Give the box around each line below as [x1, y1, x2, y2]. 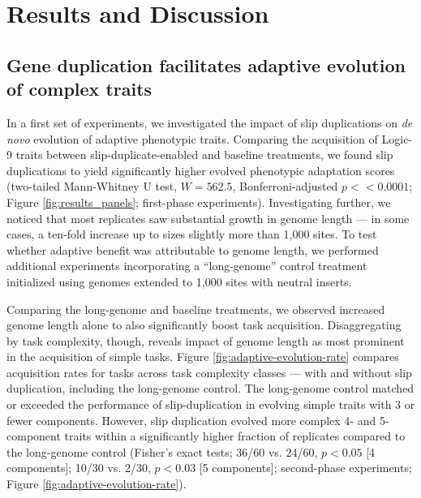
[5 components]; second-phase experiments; [199, 459, 412, 476]
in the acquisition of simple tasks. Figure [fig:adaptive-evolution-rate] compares [6, 348, 399, 365]
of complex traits [6, 76, 153, 101]
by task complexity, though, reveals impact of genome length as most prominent [6, 332, 405, 349]
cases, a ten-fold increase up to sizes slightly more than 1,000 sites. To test [6, 225, 377, 243]
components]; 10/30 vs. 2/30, [6, 459, 151, 476]
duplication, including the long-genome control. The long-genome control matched [6, 380, 415, 397]
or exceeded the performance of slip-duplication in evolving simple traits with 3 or [6, 396, 415, 413]
